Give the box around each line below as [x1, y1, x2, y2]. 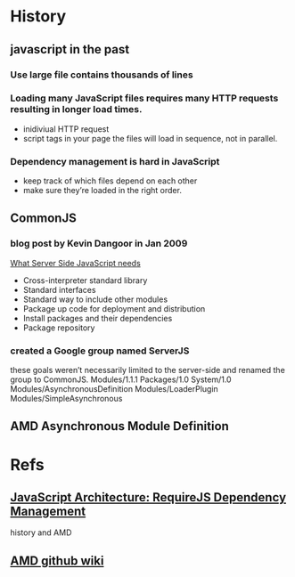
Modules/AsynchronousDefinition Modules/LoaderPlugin [10, 384, 219, 394]
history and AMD [10, 527, 72, 538]
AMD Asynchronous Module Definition [10, 419, 230, 434]
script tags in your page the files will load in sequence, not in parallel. [22, 133, 278, 143]
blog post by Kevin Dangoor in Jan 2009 [10, 238, 188, 250]
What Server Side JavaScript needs [10, 257, 141, 268]
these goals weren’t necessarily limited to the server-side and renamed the [10, 365, 286, 376]
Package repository [22, 322, 95, 333]
